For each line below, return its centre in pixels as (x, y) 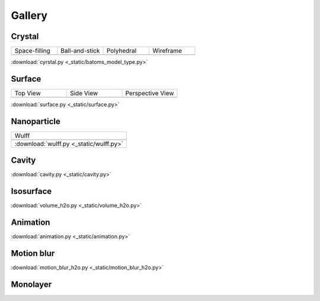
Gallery (29, 15)
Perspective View (150, 93)
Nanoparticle (36, 121)
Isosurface (31, 191)
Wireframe (167, 51)
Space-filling (32, 51)
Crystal (25, 36)
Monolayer (31, 284)
